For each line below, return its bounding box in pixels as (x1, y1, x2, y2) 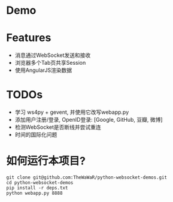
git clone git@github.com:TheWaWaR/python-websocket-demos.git (6, 174, 168, 180)
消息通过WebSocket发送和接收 (14, 52, 91, 59)
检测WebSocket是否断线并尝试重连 (14, 123, 102, 131)
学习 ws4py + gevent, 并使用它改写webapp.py (14, 108, 129, 116)
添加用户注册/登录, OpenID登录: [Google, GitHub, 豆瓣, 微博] (14, 116, 163, 123)
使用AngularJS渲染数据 (14, 67, 72, 74)
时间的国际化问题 (14, 131, 57, 138)
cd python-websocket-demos (6, 180, 74, 186)
